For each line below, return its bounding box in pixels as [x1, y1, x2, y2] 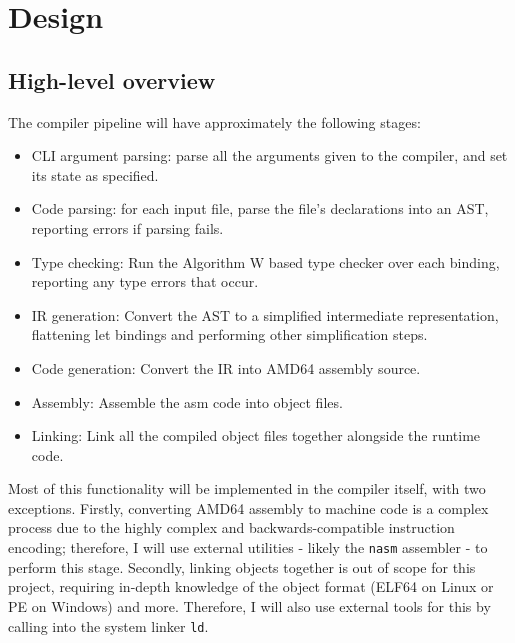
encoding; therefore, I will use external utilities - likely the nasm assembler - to [8, 537, 488, 558]
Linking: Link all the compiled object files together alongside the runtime [31, 425, 481, 446]
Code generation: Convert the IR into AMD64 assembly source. [31, 357, 421, 378]
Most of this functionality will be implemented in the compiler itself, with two [8, 478, 486, 499]
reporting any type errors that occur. [31, 271, 259, 292]
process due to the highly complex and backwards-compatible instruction [8, 517, 455, 538]
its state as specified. [31, 164, 159, 185]
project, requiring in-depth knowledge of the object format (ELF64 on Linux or [8, 576, 494, 597]
